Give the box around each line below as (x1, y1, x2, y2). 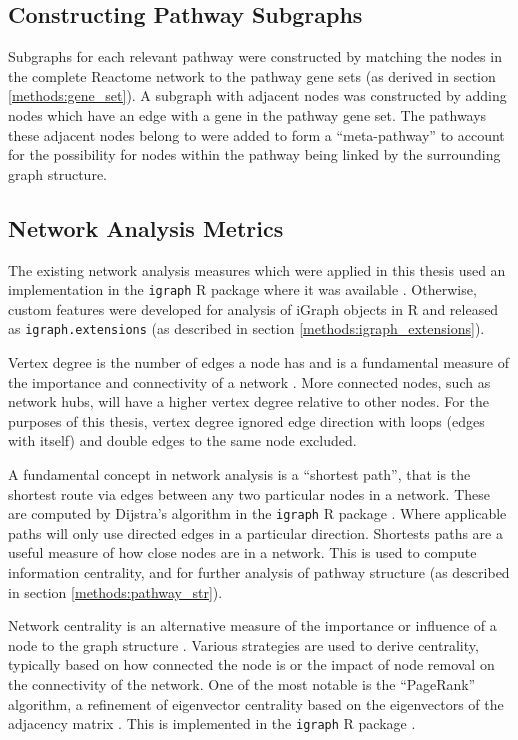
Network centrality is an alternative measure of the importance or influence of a (8, 615, 497, 636)
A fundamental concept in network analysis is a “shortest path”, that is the (8, 464, 471, 485)
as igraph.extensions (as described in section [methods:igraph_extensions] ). (8, 318, 485, 339)
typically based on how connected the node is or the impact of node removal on (8, 654, 495, 675)
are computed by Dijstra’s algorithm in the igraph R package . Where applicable (8, 503, 507, 524)
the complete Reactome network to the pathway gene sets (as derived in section (8, 65, 496, 86)
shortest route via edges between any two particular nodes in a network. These (8, 483, 490, 504)
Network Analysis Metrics (8, 212, 284, 243)
